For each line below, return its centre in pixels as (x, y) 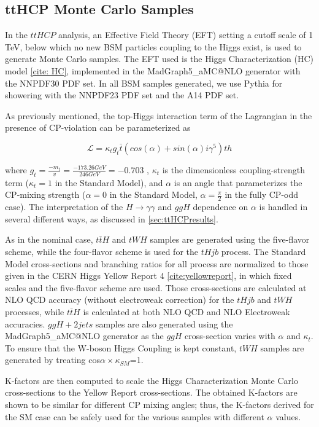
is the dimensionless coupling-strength (233, 169)
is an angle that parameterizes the (238, 182)
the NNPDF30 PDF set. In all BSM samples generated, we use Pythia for (144, 83)
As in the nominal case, (49, 239)
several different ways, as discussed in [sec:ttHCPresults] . (112, 218)
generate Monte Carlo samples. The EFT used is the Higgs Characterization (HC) (159, 59)
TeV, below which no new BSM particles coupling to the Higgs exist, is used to (153, 46)
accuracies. (25, 323)
